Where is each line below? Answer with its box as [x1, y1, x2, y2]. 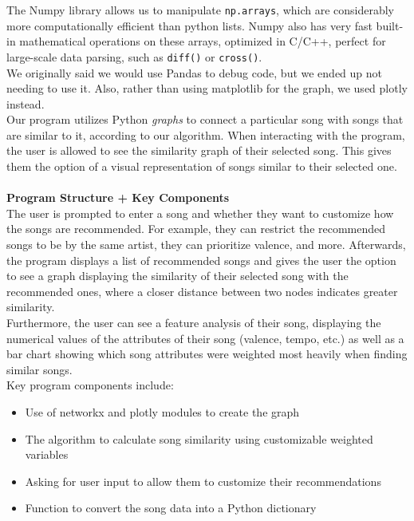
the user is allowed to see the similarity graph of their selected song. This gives [6, 142, 392, 159]
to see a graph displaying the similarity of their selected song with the [6, 267, 349, 284]
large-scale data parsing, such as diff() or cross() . [6, 48, 262, 65]
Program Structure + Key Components [6, 189, 230, 206]
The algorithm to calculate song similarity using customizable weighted [25, 430, 373, 447]
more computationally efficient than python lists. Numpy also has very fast [6, 17, 373, 34]
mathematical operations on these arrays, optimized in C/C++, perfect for [19, 33, 386, 49]
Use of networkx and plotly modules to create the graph [25, 403, 300, 420]
